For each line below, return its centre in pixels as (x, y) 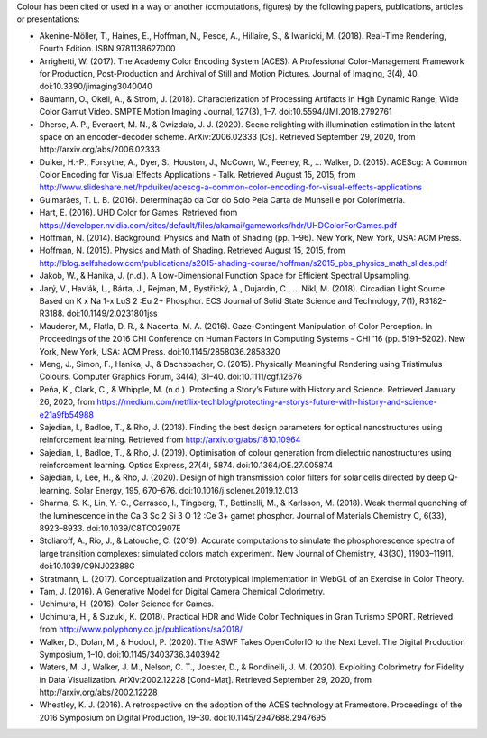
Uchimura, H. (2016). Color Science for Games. (127, 604)
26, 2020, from (67, 402)
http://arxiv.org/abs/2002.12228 (98, 692)
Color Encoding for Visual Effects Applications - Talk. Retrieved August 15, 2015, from (198, 175)
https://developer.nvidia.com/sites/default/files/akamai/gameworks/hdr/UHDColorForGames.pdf (218, 225)
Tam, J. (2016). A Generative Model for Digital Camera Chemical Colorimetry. (182, 591)
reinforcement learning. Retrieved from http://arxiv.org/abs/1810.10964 (170, 440)
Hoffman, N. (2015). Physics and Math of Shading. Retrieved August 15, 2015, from (193, 250)
